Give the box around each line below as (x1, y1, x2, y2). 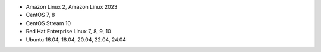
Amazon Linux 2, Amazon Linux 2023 (26, 4, 118, 10)
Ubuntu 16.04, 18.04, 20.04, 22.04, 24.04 (26, 36, 127, 43)
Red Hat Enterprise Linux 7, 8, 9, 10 (26, 28, 111, 35)
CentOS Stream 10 (26, 19, 71, 26)
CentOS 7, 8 (26, 12, 55, 19)
